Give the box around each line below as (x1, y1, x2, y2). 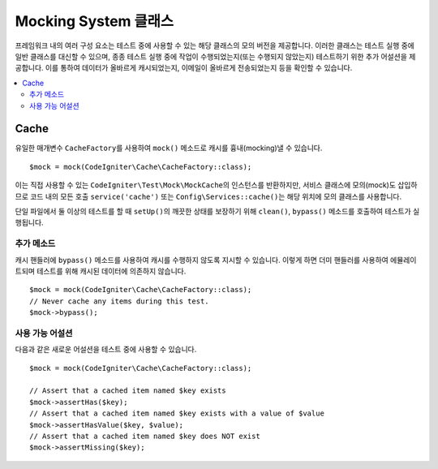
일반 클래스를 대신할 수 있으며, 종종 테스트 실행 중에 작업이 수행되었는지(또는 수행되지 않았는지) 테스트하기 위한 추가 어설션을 (15, 51, 407, 61)
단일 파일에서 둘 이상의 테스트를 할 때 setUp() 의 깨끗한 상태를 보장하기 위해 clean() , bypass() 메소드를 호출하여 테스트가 (15, 206, 411, 216)
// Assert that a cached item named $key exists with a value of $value (29, 409, 324, 418)
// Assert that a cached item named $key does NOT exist (29, 431, 261, 441)
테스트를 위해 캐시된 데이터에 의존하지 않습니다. (36, 266, 187, 276)
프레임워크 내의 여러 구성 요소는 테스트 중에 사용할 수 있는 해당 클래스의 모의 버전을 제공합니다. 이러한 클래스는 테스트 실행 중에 (15, 41, 415, 50)
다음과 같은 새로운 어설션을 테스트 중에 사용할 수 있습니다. (15, 345, 197, 355)
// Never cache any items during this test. (29, 296, 210, 306)
